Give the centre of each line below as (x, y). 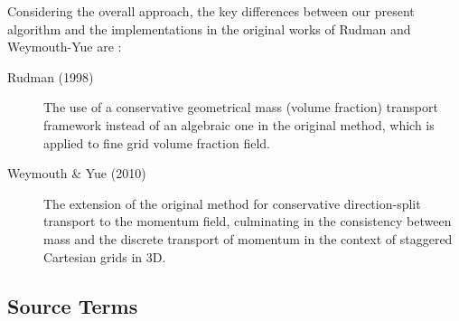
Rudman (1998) (51, 76)
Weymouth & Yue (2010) (77, 173)
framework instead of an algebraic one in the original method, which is (239, 124)
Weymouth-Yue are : (65, 47)
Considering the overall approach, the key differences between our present (211, 11)
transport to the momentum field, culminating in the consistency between (248, 221)
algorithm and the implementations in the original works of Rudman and (209, 28)
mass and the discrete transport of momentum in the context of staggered (248, 238)
